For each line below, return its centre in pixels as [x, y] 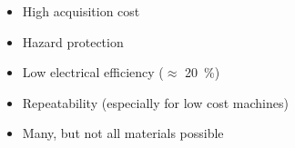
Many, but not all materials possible [123, 133]
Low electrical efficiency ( [93, 72]
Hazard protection [73, 41]
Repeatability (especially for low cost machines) [155, 102]
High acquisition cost [81, 11]
